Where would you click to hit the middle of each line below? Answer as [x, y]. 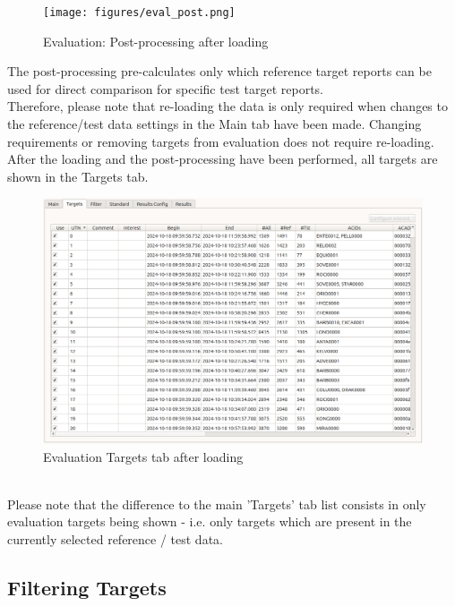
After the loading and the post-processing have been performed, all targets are [223, 159]
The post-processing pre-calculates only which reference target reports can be [219, 71]
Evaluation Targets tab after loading [143, 456]
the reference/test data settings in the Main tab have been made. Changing [215, 124]
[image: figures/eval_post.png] [139, 13]
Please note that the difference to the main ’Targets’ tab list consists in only [217, 504]
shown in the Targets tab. [78, 176]
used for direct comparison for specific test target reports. [165, 88]
